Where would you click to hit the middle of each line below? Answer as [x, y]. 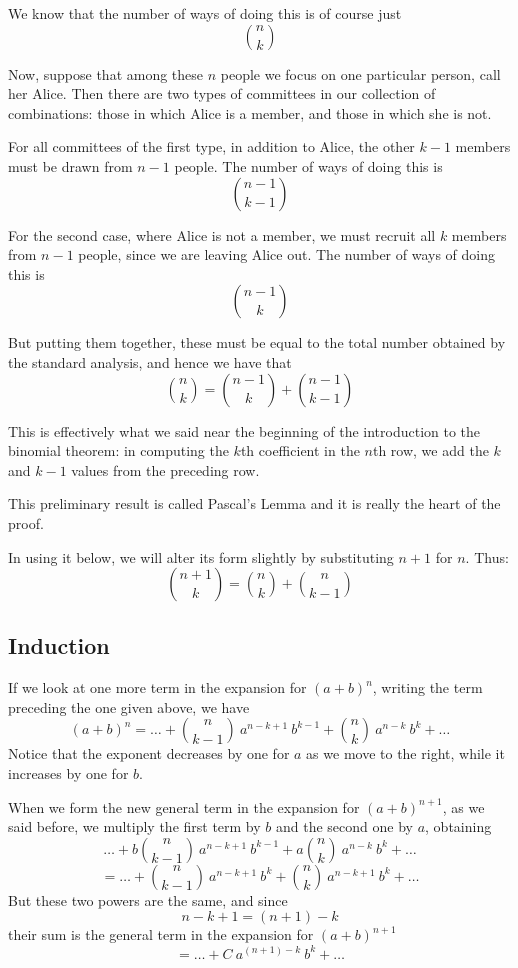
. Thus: [487, 556]
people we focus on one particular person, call [360, 73]
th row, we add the [430, 450]
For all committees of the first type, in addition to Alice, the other [211, 146]
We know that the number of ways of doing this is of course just [205, 13]
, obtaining [458, 826]
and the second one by [344, 826]
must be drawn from [70, 165]
